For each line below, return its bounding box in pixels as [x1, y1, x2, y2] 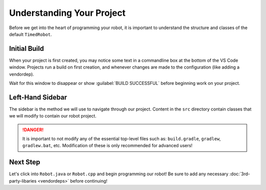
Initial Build [9, 44, 44, 53]
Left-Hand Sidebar [9, 93, 67, 101]
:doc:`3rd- [229, 171, 250, 177]
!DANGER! [22, 126, 44, 133]
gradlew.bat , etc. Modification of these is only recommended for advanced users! [22, 143, 193, 149]
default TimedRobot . [9, 31, 52, 37]
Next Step [9, 158, 40, 166]
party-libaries [9, 178, 37, 184]
